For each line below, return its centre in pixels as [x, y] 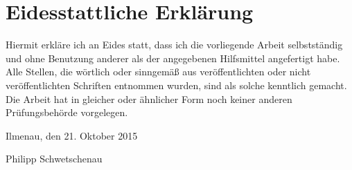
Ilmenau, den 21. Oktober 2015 [72, 135]
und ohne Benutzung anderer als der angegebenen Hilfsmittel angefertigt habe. [173, 58]
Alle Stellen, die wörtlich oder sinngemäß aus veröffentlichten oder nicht [158, 72]
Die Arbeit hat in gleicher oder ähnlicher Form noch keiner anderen [149, 98]
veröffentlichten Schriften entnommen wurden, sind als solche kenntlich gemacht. [176, 85]
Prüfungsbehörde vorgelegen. [67, 112]
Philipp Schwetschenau [54, 159]
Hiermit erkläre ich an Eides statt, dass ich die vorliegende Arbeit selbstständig [174, 45]
